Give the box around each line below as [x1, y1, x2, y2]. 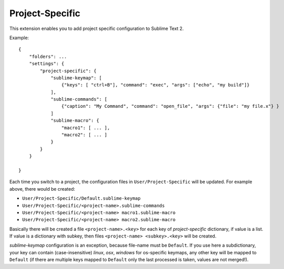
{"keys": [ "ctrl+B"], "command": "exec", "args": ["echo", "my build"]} [61, 82, 250, 88]
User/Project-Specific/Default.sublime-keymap [22, 196, 141, 201]
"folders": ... [29, 53, 67, 59]
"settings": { [29, 61, 65, 67]
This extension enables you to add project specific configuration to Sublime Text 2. [9, 25, 184, 32]
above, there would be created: [9, 186, 75, 192]
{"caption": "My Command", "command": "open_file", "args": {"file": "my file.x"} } [61, 103, 279, 109]
